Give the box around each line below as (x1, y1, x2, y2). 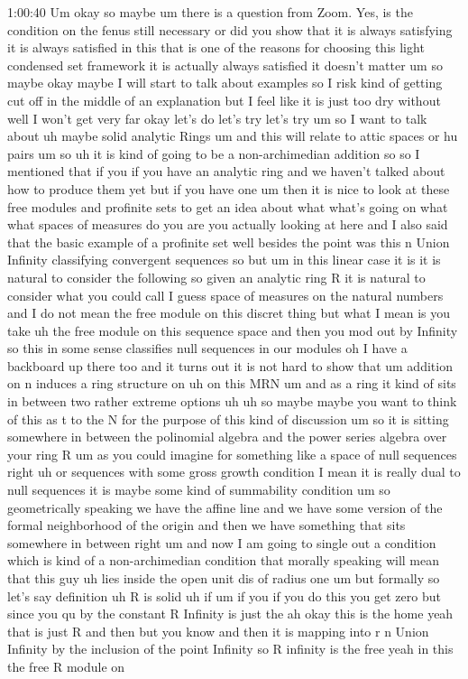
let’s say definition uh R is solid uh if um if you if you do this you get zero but (7, 586, 441, 605)
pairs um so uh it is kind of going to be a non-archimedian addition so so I (7, 144, 420, 163)
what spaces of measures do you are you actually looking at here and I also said (7, 215, 448, 234)
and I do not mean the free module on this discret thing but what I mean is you (7, 303, 451, 322)
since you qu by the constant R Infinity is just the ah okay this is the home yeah (7, 604, 454, 623)
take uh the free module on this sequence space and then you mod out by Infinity (7, 321, 458, 339)
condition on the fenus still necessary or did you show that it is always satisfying (7, 20, 453, 39)
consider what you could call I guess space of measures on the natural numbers (7, 285, 444, 304)
